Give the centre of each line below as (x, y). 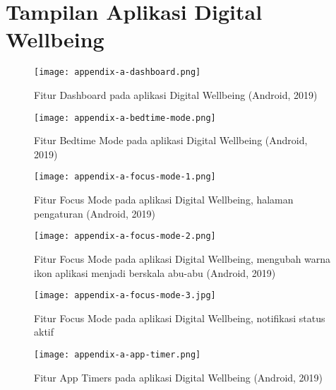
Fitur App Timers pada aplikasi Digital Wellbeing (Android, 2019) (179, 377)
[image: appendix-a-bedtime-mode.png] (125, 118)
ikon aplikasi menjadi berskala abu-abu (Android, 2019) (155, 272)
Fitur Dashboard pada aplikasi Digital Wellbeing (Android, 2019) (176, 94)
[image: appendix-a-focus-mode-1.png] (125, 177)
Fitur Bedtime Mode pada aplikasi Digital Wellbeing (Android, (171, 140)
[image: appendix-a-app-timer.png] (118, 354)
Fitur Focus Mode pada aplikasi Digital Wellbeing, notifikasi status (180, 318)
